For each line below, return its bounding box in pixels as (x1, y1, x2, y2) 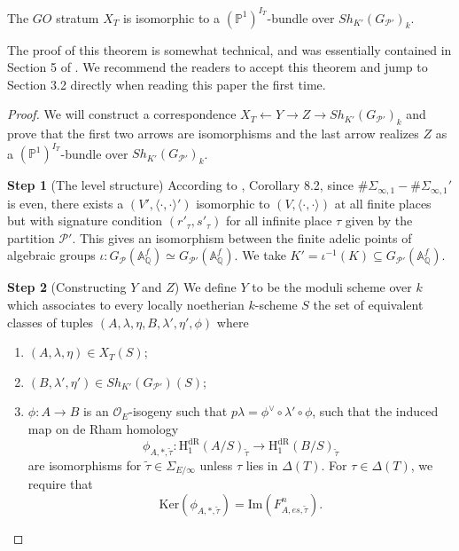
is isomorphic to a (122, 8, 221, 27)
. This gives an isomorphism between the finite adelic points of (72, 228, 412, 247)
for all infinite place (225, 211, 332, 230)
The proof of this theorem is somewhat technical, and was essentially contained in (7, 40, 452, 59)
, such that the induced (312, 402, 439, 421)
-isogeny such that (128, 402, 228, 421)
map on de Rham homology (27, 419, 179, 437)
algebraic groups (7, 246, 96, 264)
